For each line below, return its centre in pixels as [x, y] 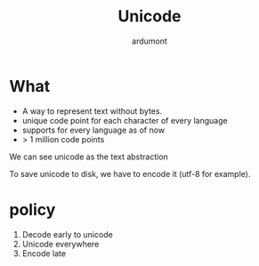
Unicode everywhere [61, 244]
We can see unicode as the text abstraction [89, 157]
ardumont [150, 41]
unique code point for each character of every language [125, 120]
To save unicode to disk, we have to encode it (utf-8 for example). [130, 173]
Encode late [44, 253]
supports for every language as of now [93, 130]
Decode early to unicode [67, 234]
